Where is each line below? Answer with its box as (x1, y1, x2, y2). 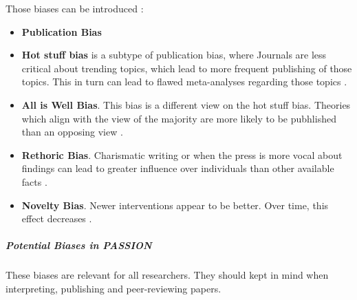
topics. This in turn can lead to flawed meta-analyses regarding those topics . (21, 74, 347, 89)
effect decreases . (21, 211, 92, 226)
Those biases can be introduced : (6, 1, 144, 15)
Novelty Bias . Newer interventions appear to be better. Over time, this (21, 197, 329, 212)
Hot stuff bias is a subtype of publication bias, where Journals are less (21, 47, 327, 62)
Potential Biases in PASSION (6, 238, 152, 253)
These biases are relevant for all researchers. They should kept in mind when (6, 268, 329, 282)
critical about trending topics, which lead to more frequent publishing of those (21, 61, 352, 75)
